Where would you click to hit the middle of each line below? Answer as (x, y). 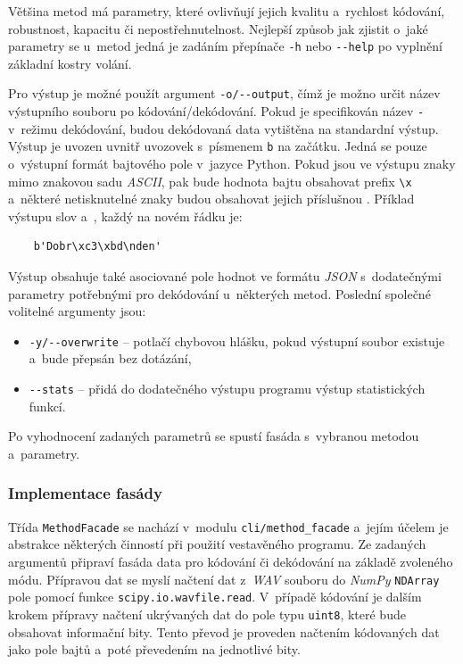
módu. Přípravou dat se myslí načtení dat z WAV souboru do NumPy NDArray (224, 579)
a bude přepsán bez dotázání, (110, 358)
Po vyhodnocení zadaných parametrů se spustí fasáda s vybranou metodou (214, 436)
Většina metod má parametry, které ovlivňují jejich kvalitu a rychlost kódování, (227, 11)
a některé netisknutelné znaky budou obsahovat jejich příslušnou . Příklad (211, 199)
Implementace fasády (85, 493)
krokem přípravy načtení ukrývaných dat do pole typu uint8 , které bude (207, 614)
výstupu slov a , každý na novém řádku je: (125, 216)
